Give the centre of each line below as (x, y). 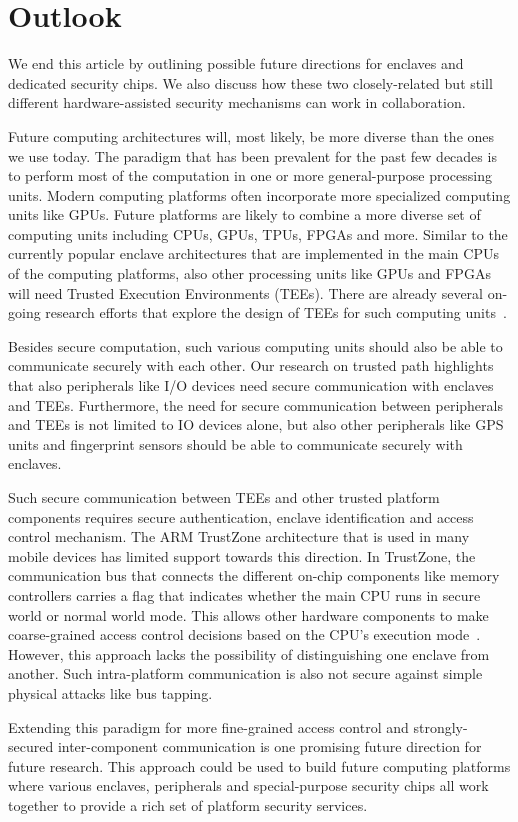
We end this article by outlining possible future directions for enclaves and (236, 63)
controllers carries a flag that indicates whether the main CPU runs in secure (244, 594)
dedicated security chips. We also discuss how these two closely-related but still (250, 82)
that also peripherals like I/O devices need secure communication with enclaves (251, 385)
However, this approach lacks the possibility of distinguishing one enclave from (249, 653)
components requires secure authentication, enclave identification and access (241, 516)
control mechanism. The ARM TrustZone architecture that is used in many (239, 536)
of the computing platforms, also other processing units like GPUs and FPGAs (249, 273)
